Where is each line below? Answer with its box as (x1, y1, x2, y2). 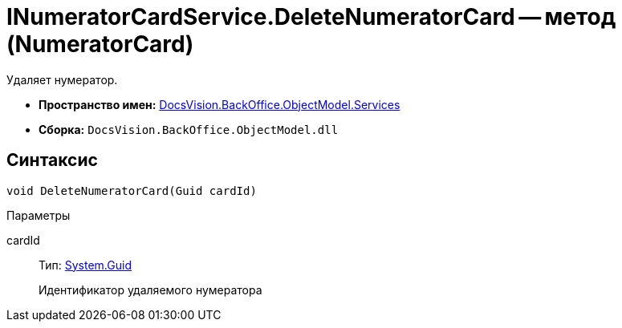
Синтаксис (6, 150, 98, 171)
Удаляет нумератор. (6, 72, 118, 87)
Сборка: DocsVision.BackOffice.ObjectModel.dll (39, 122, 339, 136)
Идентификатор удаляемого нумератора (39, 282, 262, 297)
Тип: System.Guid (39, 257, 132, 272)
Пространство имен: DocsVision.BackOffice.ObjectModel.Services (39, 97, 400, 111)
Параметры (6, 208, 71, 222)
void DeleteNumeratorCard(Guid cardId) (6, 184, 257, 197)
